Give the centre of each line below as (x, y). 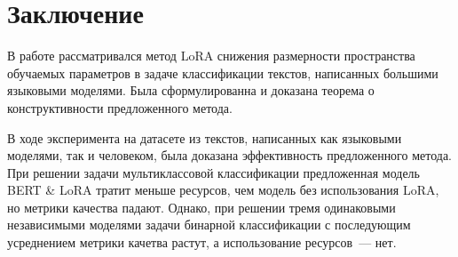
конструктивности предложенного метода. (120, 107)
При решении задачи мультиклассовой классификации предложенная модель (213, 172)
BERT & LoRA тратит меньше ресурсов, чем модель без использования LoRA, (223, 190)
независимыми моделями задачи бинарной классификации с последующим (209, 225)
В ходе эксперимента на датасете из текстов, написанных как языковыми (205, 137)
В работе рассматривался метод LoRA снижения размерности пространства (211, 56)
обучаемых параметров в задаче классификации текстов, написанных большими (223, 72)
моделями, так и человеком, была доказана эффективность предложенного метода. (230, 155)
